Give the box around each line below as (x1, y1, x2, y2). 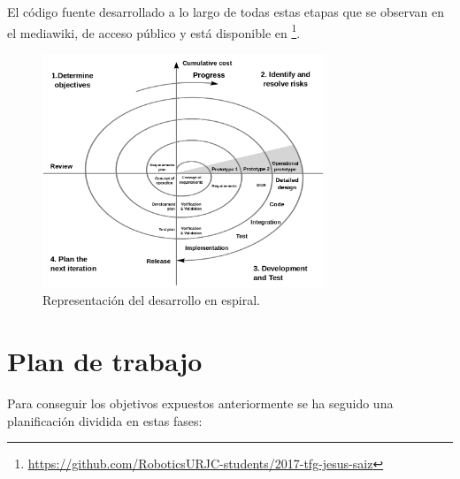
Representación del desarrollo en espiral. (42, 291, 260, 309)
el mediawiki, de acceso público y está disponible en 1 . (7, 20, 301, 42)
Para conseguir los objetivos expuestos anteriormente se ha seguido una (7, 394, 394, 413)
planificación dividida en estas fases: (7, 411, 203, 430)
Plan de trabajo (7, 343, 203, 379)
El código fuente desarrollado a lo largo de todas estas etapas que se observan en (7, 3, 444, 20)
